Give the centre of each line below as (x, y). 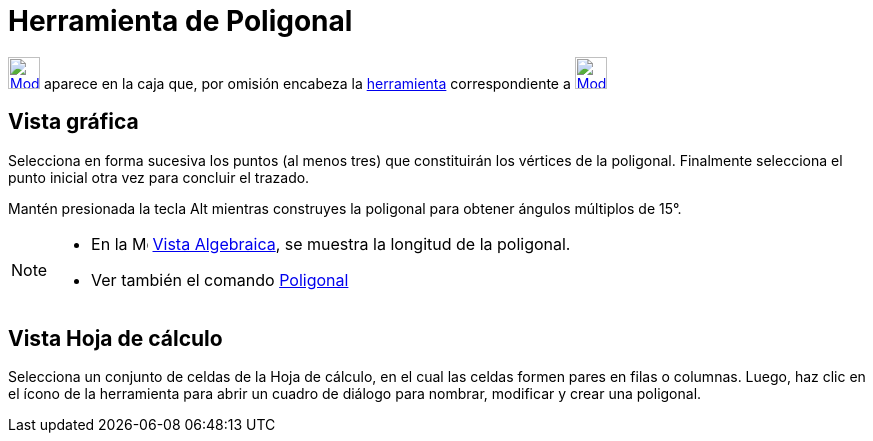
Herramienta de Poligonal (180, 21)
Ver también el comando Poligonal (220, 279)
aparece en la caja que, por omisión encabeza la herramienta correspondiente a (307, 83)
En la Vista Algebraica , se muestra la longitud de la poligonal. (331, 243)
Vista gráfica (73, 122)
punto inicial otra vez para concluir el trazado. (159, 177)
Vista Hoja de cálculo (115, 339)
